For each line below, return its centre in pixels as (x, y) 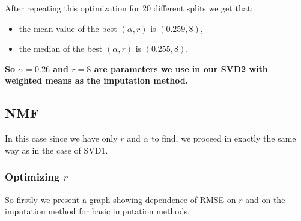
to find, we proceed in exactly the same (224, 138)
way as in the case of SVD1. (56, 150)
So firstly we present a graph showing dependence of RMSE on (120, 199)
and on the (265, 199)
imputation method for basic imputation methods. (97, 211)
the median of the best (61, 48)
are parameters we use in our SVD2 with (181, 68)
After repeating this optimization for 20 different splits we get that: (129, 8)
